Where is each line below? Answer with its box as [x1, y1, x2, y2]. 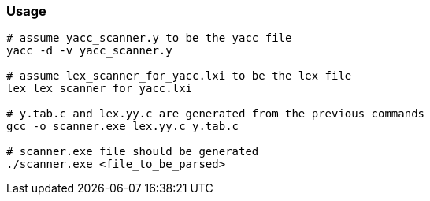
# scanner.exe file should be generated [6, 145, 259, 158]
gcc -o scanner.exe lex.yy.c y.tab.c [6, 120, 239, 133]
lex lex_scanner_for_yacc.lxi [6, 82, 193, 95]
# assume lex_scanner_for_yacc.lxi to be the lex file [6, 69, 352, 83]
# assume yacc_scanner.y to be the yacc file [6, 32, 292, 45]
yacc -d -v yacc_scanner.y [6, 44, 172, 58]
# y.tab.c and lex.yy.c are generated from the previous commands [6, 107, 425, 121]
